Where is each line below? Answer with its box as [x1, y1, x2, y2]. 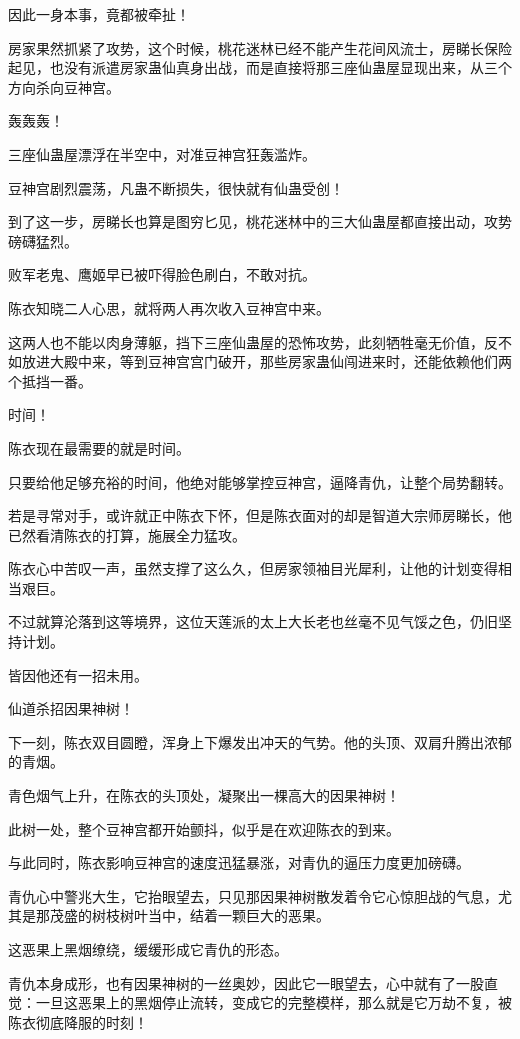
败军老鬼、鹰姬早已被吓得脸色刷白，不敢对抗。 [8, 264, 316, 285]
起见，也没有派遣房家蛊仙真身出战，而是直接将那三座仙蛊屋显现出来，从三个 [8, 57, 512, 78]
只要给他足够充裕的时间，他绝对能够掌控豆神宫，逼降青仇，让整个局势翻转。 [8, 471, 512, 492]
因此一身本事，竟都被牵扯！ [8, 4, 190, 24]
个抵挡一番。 [8, 370, 92, 391]
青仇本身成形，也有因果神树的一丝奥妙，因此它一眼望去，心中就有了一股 [8, 972, 484, 993]
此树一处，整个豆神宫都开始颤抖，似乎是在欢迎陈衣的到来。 [8, 818, 400, 839]
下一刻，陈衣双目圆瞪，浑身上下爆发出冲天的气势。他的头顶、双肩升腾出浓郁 [8, 731, 512, 752]
